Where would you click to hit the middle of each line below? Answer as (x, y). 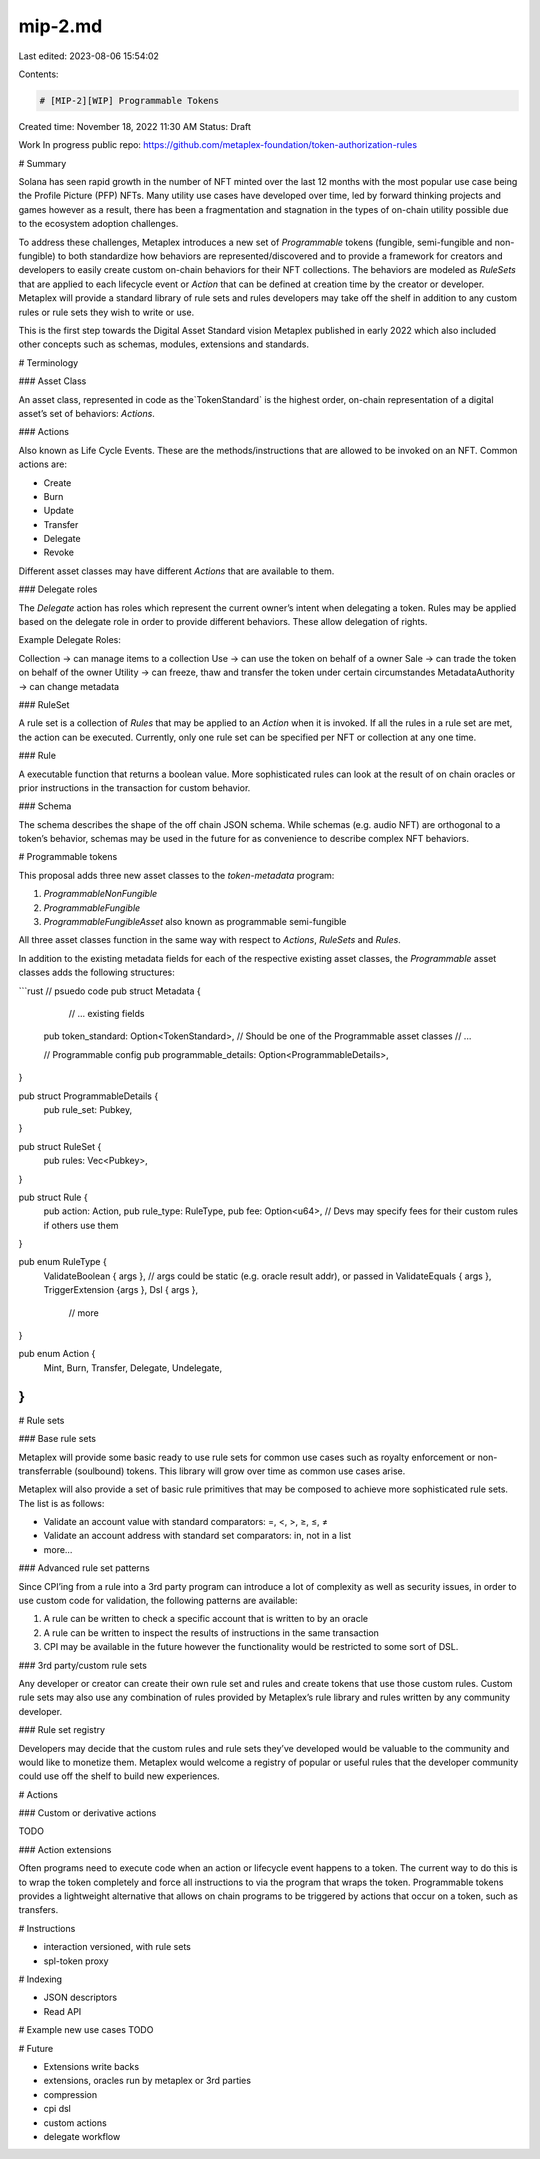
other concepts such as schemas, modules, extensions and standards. (164, 344)
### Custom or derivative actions (87, 1813)
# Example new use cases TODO (86, 2030)
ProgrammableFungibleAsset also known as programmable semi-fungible (195, 922)
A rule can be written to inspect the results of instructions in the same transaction (211, 1632)
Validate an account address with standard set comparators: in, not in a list (197, 1536)
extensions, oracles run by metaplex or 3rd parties (147, 2081)
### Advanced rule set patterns (84, 1568)
